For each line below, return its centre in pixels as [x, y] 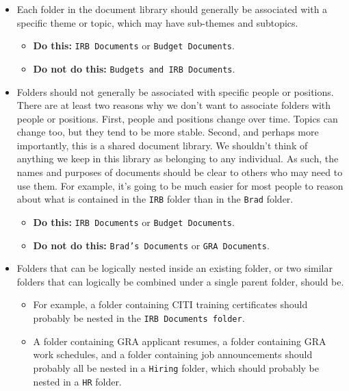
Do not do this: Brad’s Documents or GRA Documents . [151, 245]
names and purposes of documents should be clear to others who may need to [180, 172]
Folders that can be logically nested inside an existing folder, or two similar [174, 268]
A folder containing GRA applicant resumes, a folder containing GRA [180, 341]
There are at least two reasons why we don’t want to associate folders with [174, 105]
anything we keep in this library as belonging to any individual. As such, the [178, 159]
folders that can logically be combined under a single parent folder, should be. [180, 281]
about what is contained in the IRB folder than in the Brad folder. [155, 199]
